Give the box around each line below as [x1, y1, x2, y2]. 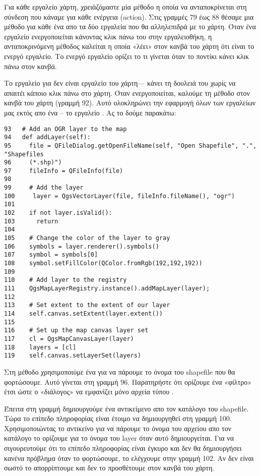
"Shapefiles [4, 150, 44, 158]
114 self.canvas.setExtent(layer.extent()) [4, 310, 163, 317]
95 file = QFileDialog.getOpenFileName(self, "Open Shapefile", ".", [4, 142, 257, 149]
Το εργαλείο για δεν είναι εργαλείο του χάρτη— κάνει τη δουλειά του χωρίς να [4, 78, 236, 88]
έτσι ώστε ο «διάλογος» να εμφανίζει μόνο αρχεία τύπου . [4, 386, 174, 397]
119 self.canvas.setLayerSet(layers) [4, 352, 142, 360]
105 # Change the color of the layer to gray [4, 234, 170, 242]
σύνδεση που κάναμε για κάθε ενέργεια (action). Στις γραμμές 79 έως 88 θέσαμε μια [4, 11, 254, 22]
